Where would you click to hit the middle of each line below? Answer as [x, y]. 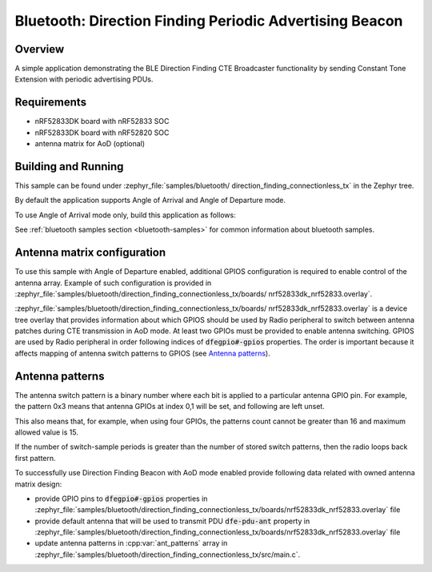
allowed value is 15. [47, 432]
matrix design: [38, 484]
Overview [40, 49]
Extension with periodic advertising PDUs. [84, 79]
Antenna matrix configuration [90, 253]
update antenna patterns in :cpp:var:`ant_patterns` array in [131, 543]
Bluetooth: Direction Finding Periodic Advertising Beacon [209, 21]
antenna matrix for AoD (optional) [90, 144]
